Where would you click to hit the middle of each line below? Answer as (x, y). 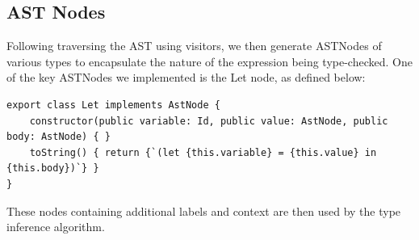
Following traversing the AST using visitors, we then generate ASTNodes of (194, 46)
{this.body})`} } (53, 168)
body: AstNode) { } (59, 137)
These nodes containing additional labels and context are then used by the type (204, 211)
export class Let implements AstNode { (113, 105)
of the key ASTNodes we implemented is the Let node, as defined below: (186, 77)
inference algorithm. (56, 227)
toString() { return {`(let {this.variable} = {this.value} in (203, 152)
